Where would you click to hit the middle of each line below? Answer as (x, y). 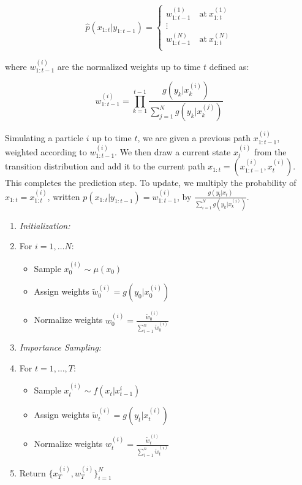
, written (64, 196)
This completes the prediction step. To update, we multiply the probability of (151, 183)
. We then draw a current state (173, 151)
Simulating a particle (44, 138)
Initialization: (45, 225)
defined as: (229, 66)
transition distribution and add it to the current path (105, 166)
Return (32, 472)
